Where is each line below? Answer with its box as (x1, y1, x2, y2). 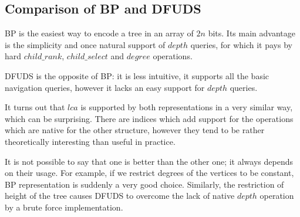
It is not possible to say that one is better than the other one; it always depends (5, 155, 293, 167)
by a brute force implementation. (5, 201, 123, 213)
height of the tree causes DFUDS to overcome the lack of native (5, 189, 235, 202)
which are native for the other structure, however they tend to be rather (5, 124, 265, 136)
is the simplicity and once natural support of (5, 38, 166, 50)
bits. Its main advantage (208, 27, 295, 39)
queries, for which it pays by (190, 38, 292, 50)
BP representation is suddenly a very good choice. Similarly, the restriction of (5, 178, 284, 190)
